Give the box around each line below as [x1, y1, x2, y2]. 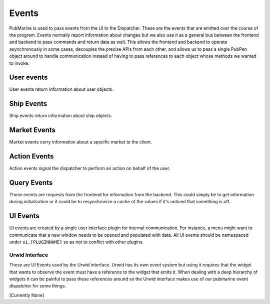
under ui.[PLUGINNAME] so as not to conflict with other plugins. [9, 239, 144, 245]
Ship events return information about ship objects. [9, 113, 112, 119]
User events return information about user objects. [9, 86, 113, 92]
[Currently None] [9, 292, 44, 298]
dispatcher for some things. [9, 283, 66, 289]
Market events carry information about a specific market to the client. [9, 139, 152, 145]
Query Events [9, 178, 53, 187]
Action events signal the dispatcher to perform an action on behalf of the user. [9, 166, 170, 172]
